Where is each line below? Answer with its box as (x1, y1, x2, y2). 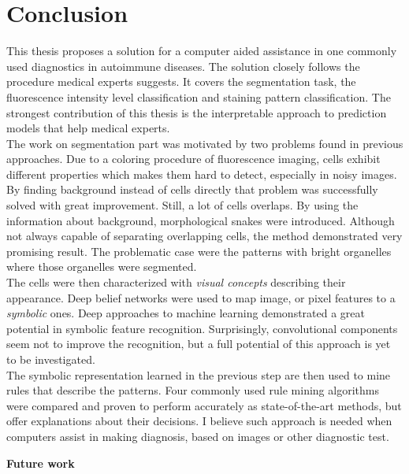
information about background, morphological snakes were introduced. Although (6, 212, 395, 228)
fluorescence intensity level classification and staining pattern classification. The (6, 88, 391, 105)
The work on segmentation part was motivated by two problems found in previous (6, 135, 403, 151)
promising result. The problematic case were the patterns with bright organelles (6, 243, 392, 259)
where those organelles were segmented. (6, 258, 197, 275)
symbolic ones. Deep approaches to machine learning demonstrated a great (6, 305, 366, 321)
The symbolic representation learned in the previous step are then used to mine (6, 366, 391, 383)
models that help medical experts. (6, 120, 170, 136)
